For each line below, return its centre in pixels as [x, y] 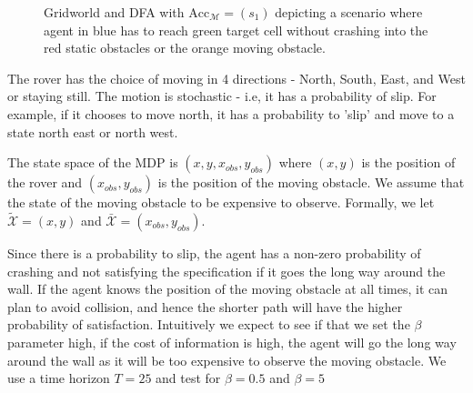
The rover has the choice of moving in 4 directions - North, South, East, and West [236, 78]
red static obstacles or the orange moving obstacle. [185, 48]
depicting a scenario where [349, 12]
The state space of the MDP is [93, 162]
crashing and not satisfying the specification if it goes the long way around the [226, 271]
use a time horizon [59, 378]
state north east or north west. [93, 131]
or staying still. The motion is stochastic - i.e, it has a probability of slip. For [222, 96]
